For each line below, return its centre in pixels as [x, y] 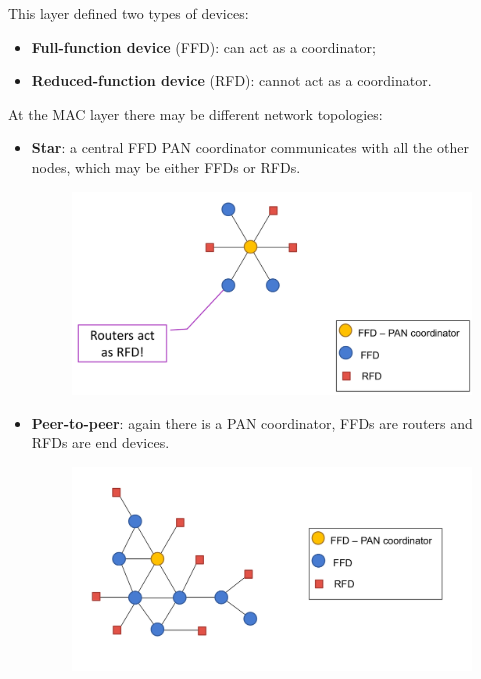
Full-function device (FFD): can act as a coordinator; [203, 46]
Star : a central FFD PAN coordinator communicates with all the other [250, 147]
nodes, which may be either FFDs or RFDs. [166, 166]
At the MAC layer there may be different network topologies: [195, 113]
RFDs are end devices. [100, 442]
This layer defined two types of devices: [128, 13]
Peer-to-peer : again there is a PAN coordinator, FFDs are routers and [252, 422]
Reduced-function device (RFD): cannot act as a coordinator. [231, 80]
